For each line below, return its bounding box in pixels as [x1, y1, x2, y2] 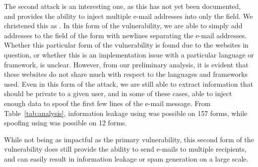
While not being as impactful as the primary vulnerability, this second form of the [4, 134, 254, 144]
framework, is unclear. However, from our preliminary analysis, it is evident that [4, 59, 249, 69]
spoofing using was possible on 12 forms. [4, 117, 127, 128]
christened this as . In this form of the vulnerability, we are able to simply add [4, 20, 243, 31]
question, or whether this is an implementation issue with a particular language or [4, 49, 254, 59]
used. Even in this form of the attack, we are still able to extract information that [4, 78, 253, 89]
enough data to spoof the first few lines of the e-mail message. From [4, 98, 211, 108]
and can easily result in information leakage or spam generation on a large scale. [4, 153, 249, 164]
